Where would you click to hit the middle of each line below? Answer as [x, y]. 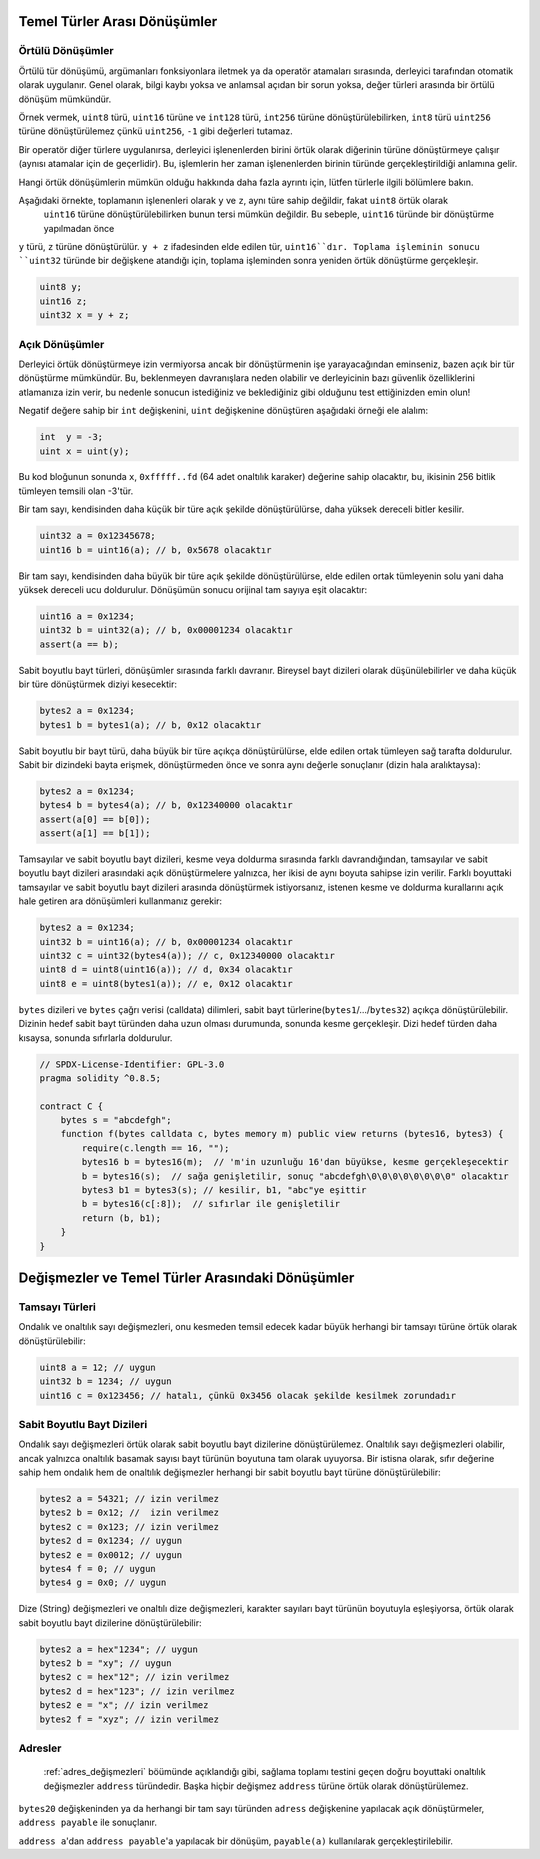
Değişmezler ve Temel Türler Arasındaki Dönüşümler [186, 1278]
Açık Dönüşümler [61, 344]
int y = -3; [71, 437]
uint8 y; [61, 287]
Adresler [40, 1748]
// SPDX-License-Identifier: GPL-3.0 [132, 1064]
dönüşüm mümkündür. [65, 99]
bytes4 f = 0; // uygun [98, 1568]
